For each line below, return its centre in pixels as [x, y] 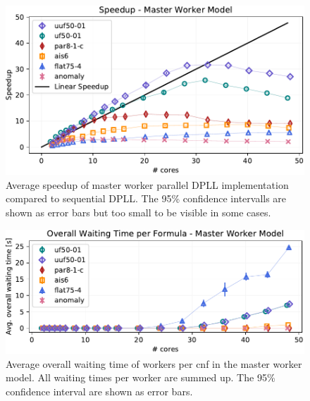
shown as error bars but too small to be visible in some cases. [138, 212]
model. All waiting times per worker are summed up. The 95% [141, 377]
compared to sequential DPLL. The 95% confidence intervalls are [146, 198]
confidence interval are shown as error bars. [99, 391]
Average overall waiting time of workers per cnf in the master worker [154, 363]
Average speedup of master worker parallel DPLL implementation [147, 184]
